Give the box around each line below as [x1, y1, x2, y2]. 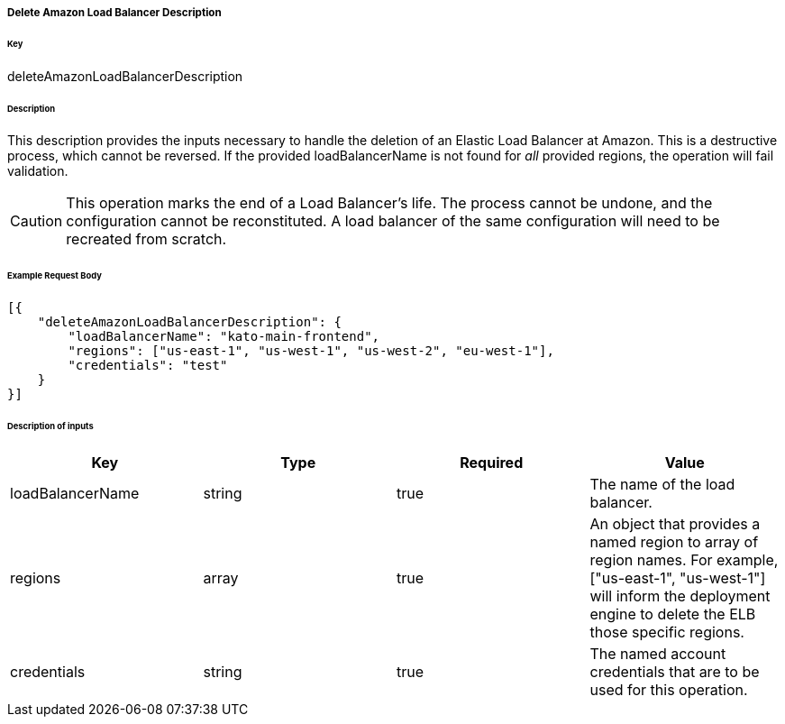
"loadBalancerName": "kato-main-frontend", [68, 329, 380, 344]
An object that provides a [589, 514, 761, 533]
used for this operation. [589, 680, 748, 699]
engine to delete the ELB [589, 604, 756, 623]
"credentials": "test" [68, 358, 228, 373]
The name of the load [589, 474, 735, 493]
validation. [7, 163, 68, 179]
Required [460, 453, 524, 472]
